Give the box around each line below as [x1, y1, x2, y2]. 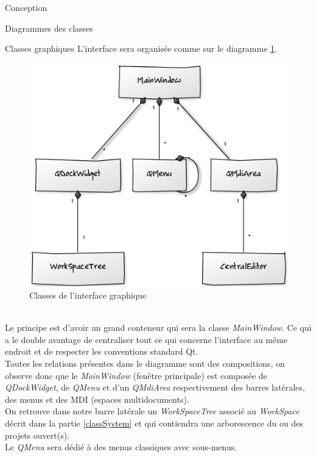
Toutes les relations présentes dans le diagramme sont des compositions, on [5, 357, 285, 370]
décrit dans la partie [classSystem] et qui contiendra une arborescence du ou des [5, 416, 303, 429]
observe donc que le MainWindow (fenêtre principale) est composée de [5, 369, 267, 381]
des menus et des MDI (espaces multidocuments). [5, 392, 189, 405]
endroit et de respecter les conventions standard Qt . [5, 345, 198, 358]
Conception [5, 1, 47, 13]
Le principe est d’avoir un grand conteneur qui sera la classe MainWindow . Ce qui [5, 321, 312, 334]
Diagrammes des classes [5, 21, 93, 34]
